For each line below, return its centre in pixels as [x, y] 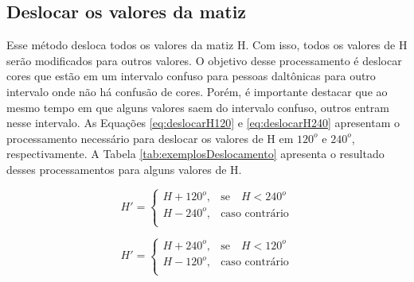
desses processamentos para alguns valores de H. [124, 169]
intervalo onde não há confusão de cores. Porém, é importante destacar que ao [197, 91]
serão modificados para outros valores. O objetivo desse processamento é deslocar [204, 60]
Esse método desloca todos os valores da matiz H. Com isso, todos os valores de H [207, 45]
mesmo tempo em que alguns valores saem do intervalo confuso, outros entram [198, 107]
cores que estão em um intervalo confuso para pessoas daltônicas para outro [191, 76]
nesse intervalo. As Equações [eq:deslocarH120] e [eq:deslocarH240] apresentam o [203, 123]
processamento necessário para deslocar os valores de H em [150, 138]
